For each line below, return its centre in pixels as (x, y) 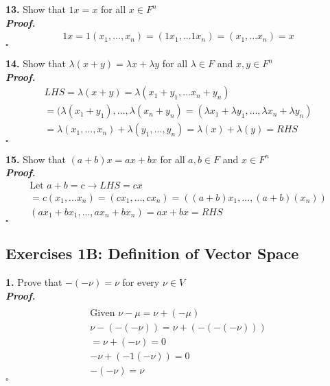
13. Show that (36, 9)
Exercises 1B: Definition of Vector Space (152, 253)
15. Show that (36, 159)
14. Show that (36, 63)
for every (141, 281)
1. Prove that (34, 281)
